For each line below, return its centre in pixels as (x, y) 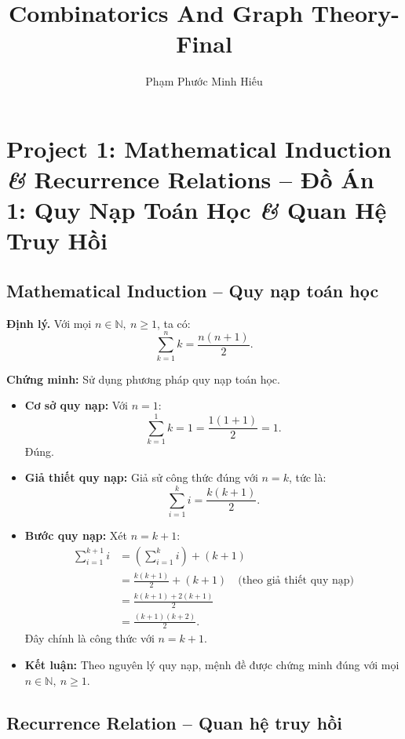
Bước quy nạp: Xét (76, 535)
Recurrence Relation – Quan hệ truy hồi (174, 722)
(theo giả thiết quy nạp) (296, 581)
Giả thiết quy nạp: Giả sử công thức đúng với (141, 477)
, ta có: (173, 323)
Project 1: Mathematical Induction (199, 148)
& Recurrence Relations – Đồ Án (190, 180)
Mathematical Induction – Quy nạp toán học (193, 291)
